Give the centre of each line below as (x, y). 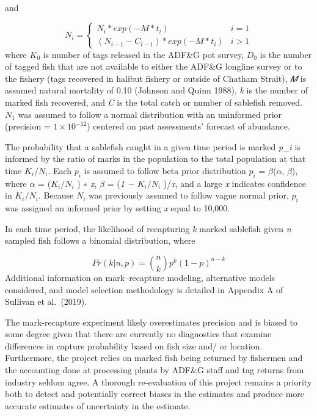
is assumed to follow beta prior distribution (165, 170)
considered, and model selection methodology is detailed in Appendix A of (144, 289)
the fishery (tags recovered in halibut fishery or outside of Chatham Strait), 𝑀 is (156, 78)
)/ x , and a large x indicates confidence (235, 183)
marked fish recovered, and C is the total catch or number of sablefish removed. (154, 102)
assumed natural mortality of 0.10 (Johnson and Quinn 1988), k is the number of (156, 90)
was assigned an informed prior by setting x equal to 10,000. (118, 208)
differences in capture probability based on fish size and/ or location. (134, 345)
